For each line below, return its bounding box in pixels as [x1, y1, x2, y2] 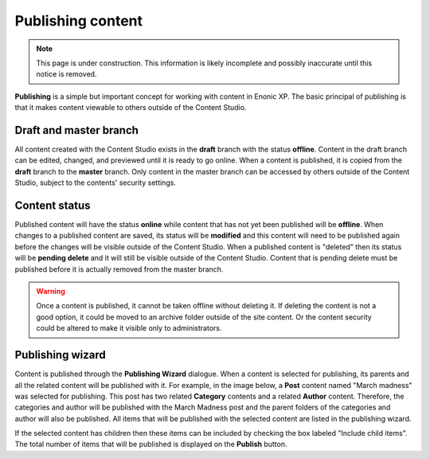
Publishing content [14, 12, 143, 29]
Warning [36, 287, 65, 296]
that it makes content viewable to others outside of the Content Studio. [14, 103, 247, 112]
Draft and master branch [14, 124, 139, 137]
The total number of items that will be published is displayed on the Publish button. [14, 439, 287, 449]
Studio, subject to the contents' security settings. [14, 178, 177, 187]
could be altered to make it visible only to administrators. [36, 324, 222, 333]
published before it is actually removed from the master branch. [14, 264, 224, 274]
